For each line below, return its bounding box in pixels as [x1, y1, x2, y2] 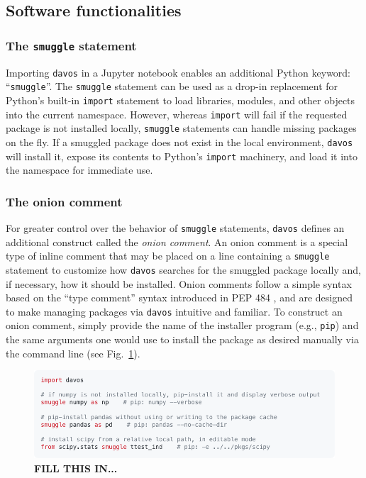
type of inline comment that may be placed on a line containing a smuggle [6, 248, 330, 263]
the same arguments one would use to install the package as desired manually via [6, 332, 359, 347]
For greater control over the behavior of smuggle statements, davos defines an [6, 220, 345, 235]
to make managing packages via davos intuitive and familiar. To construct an [6, 304, 343, 318]
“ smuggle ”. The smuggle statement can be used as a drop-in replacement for [6, 79, 338, 94]
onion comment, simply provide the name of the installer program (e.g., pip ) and [6, 318, 359, 333]
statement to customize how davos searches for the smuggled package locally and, [6, 262, 361, 277]
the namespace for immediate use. [6, 162, 153, 177]
